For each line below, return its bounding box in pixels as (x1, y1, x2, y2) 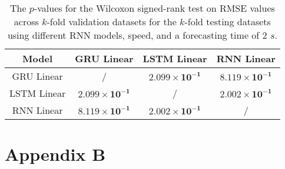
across (14, 15, 39, 28)
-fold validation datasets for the (47, 15, 177, 28)
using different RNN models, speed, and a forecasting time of (7, 28, 260, 42)
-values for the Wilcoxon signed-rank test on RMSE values (34, 1, 275, 15)
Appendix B (5, 142, 106, 166)
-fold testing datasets (184, 15, 271, 28)
